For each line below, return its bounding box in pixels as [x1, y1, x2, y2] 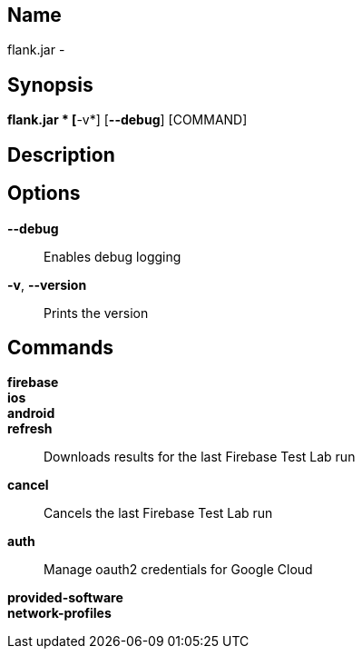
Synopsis [7, 73, 93, 96]
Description [7, 143, 115, 166]
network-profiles [7, 605, 112, 621]
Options [7, 182, 81, 205]
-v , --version [7, 276, 87, 293]
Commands [7, 335, 114, 359]
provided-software [7, 590, 123, 606]
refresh [7, 421, 53, 437]
